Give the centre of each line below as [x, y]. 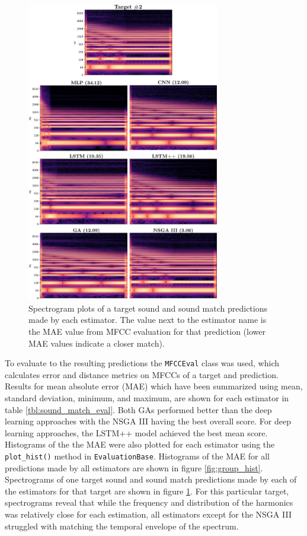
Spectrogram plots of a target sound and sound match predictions [148, 308]
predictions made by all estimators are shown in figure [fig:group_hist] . [134, 467]
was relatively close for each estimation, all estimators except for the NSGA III [148, 514]
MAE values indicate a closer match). [97, 343]
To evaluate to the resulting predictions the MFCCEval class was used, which [142, 363]
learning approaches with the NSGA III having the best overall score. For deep [148, 421]
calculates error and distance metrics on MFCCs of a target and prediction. [142, 374]
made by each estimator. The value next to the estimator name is [148, 320]
